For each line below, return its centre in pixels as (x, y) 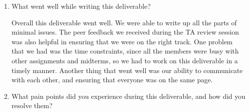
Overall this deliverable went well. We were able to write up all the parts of (124, 22)
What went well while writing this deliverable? (81, 6)
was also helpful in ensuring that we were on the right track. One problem (122, 41)
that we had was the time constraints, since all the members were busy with (125, 51)
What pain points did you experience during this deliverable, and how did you (128, 96)
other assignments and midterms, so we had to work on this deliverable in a (124, 60)
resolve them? (32, 105)
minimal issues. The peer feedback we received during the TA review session (125, 32)
